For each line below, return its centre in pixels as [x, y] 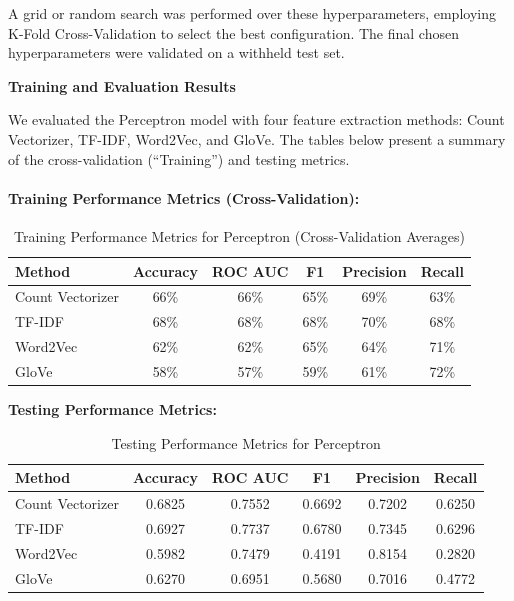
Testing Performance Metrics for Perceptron [246, 442]
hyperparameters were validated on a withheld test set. [176, 52]
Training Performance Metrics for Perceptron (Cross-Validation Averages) [239, 235]
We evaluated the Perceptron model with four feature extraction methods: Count [256, 119]
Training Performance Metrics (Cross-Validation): [184, 197]
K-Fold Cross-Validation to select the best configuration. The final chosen [233, 32]
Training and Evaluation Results [122, 85]
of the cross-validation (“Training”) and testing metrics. [179, 158]
